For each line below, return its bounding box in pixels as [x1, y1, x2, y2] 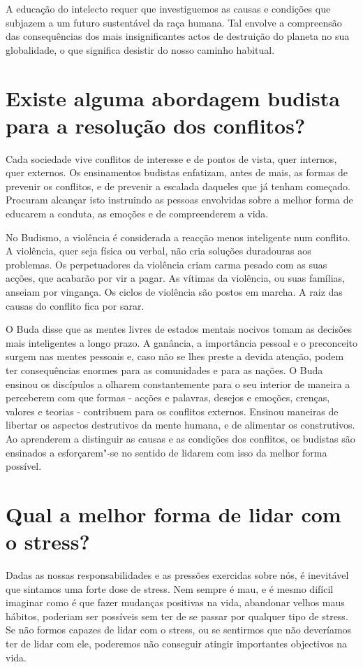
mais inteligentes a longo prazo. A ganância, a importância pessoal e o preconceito [6, 335, 357, 350]
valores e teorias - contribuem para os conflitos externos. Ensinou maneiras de [6, 403, 339, 418]
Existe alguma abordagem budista [6, 83, 340, 112]
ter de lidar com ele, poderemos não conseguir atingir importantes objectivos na [6, 636, 347, 651]
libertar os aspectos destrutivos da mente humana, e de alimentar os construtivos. [6, 417, 355, 432]
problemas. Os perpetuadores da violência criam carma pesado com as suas [6, 257, 327, 271]
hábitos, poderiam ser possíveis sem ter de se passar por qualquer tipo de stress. [6, 608, 348, 623]
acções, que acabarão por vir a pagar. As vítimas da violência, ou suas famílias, [6, 271, 345, 285]
